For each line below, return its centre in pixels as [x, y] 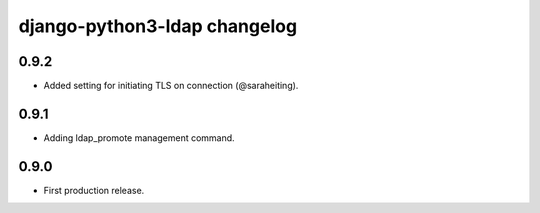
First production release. [94, 190]
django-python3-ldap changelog [158, 26]
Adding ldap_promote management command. [139, 137]
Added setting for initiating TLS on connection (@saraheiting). [171, 86]
